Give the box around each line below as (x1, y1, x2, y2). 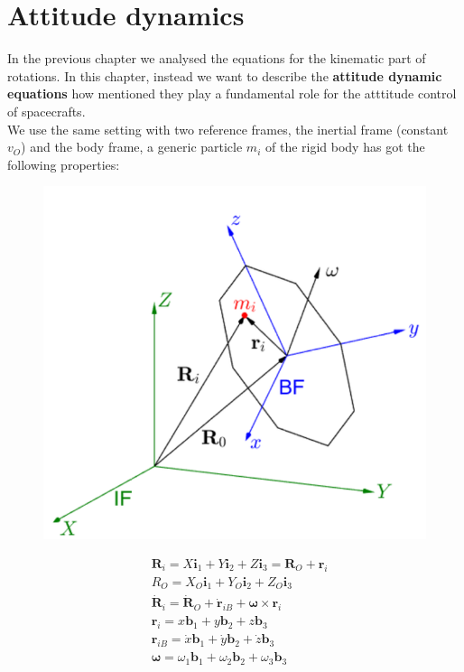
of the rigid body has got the (264, 137, 425, 156)
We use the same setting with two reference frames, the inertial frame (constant (7, 119, 449, 138)
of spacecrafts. (7, 101, 86, 120)
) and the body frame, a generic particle (21, 137, 243, 156)
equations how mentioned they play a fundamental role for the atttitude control (7, 84, 457, 103)
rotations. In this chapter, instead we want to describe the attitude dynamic (7, 66, 442, 85)
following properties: (7, 154, 120, 173)
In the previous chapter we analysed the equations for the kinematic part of (7, 49, 426, 68)
